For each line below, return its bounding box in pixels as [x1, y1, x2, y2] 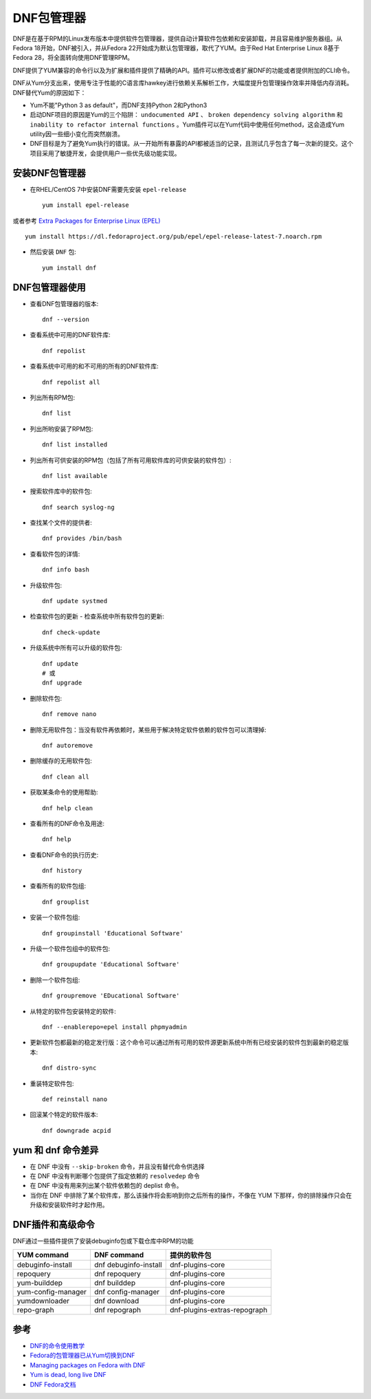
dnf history [42, 867, 82, 875]
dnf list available [42, 472, 108, 479]
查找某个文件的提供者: [30, 519, 93, 527]
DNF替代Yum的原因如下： [12, 88, 87, 96]
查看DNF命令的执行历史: [30, 850, 99, 859]
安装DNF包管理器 [12, 167, 86, 179]
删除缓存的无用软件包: [30, 757, 93, 765]
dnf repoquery [93, 1269, 141, 1279]
